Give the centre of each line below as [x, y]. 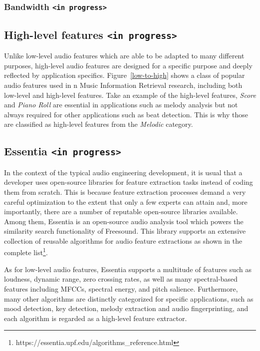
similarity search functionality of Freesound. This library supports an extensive [125, 231]
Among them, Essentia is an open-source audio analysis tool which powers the [124, 221]
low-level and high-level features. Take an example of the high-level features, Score [130, 95]
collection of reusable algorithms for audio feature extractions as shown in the [123, 240]
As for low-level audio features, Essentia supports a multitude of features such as [128, 269]
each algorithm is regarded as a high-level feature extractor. [95, 318]
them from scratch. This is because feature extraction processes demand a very [125, 191]
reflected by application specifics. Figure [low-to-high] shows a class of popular [124, 75]
